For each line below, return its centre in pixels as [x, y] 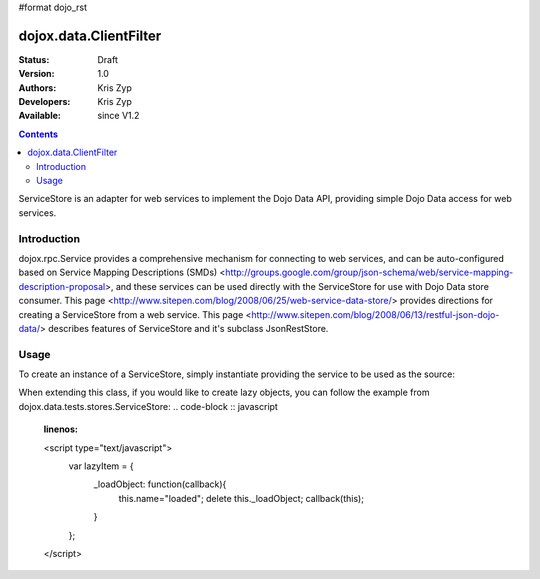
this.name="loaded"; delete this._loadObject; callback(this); [241, 498]
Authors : [37, 87]
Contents [38, 134]
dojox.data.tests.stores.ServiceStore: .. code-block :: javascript [148, 406]
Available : [40, 116]
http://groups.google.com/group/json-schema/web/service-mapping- [369, 272]
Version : [36, 74]
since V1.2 [118, 116]
